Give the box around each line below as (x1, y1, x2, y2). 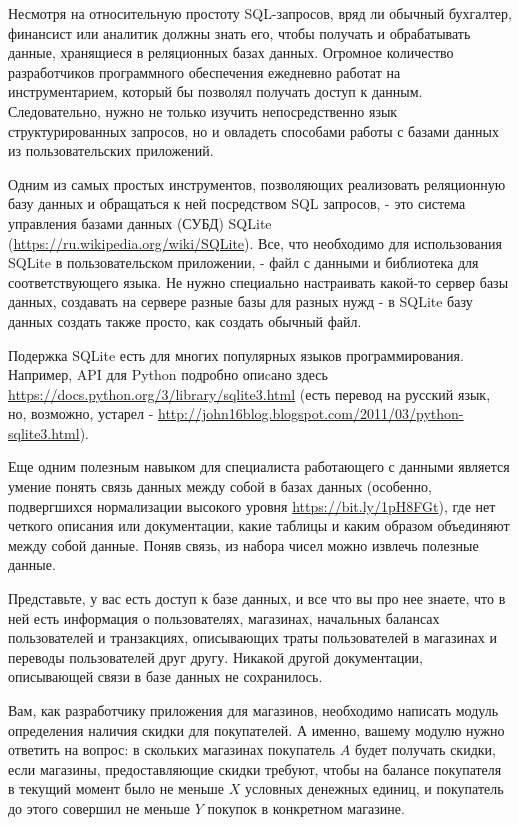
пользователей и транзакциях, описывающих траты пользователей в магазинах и (8, 627, 497, 648)
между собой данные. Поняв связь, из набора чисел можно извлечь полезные (8, 534, 479, 555)
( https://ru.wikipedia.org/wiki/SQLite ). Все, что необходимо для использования (8, 232, 502, 253)
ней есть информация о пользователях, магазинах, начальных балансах (8, 607, 440, 628)
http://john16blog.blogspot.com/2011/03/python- (158, 403, 464, 424)
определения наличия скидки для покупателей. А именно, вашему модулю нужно (8, 719, 505, 740)
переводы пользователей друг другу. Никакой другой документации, (8, 646, 424, 667)
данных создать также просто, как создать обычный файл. (8, 310, 362, 331)
